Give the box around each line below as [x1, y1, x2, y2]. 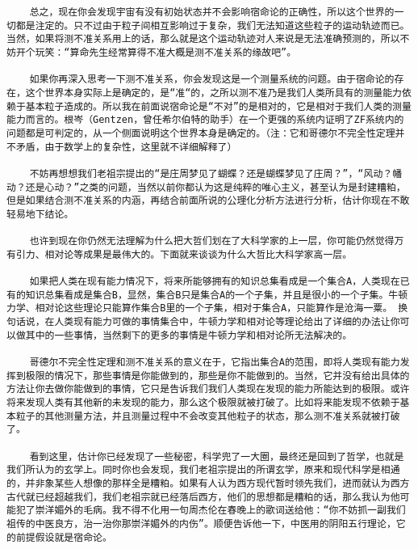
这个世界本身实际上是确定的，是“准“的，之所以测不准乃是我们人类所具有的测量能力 [25, 87, 402, 99]
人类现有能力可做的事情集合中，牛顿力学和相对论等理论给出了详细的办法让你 [54, 316, 400, 328]
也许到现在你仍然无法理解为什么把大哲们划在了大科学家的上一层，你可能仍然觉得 [29, 235, 395, 247]
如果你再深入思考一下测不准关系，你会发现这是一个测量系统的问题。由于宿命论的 [29, 74, 395, 86]
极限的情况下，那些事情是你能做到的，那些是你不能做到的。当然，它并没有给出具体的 [25, 370, 410, 382]
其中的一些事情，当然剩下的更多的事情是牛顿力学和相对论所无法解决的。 [25, 329, 353, 341]
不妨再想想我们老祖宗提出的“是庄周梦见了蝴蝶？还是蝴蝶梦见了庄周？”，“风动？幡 [29, 167, 403, 179]
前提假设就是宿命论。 [15, 531, 112, 543]
